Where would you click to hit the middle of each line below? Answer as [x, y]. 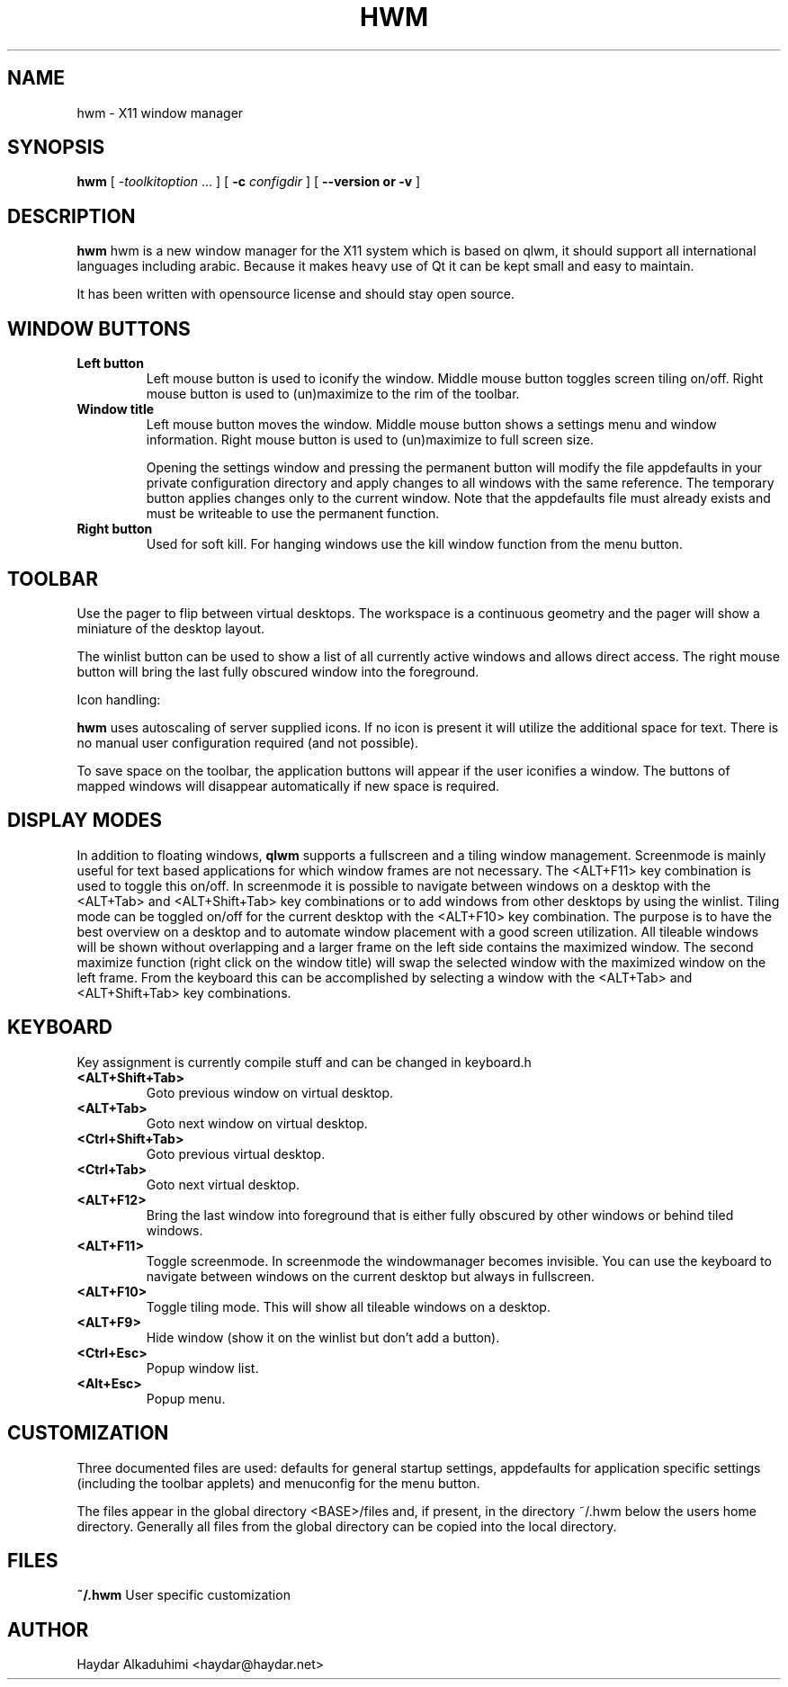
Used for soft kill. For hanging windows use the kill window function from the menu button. [414, 544]
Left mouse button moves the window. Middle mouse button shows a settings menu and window [431, 425]
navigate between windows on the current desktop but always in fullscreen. [371, 1276]
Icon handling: [119, 699]
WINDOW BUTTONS [99, 328]
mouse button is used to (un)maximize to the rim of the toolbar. [333, 394]
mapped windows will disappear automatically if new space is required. [288, 785]
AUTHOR [48, 1629]
